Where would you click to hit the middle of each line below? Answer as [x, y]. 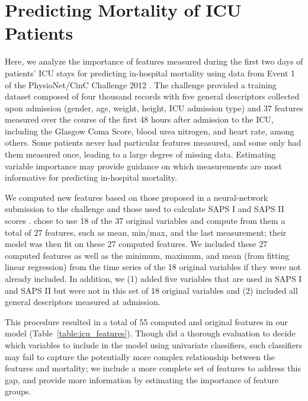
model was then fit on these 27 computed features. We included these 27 [136, 244]
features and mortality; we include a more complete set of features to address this [153, 368]
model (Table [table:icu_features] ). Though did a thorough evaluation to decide [150, 333]
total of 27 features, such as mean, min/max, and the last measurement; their [146, 232]
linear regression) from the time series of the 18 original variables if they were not [153, 267]
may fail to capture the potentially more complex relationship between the [140, 356]
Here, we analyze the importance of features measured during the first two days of [154, 61]
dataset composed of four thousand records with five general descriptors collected [152, 96]
